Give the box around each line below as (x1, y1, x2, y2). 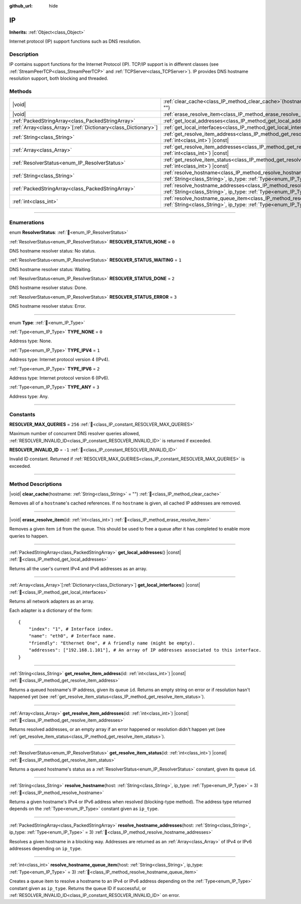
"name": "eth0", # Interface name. (28, 633, 116, 639)
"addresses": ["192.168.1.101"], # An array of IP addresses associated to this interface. (28, 648, 262, 653)
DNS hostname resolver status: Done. (9, 285, 87, 291)
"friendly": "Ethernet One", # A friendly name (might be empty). (28, 640, 196, 646)
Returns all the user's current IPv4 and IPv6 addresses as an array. (9, 565, 147, 572)
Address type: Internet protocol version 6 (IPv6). (9, 374, 110, 381)
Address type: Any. (9, 393, 49, 399)
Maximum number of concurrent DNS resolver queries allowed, (9, 431, 140, 437)
